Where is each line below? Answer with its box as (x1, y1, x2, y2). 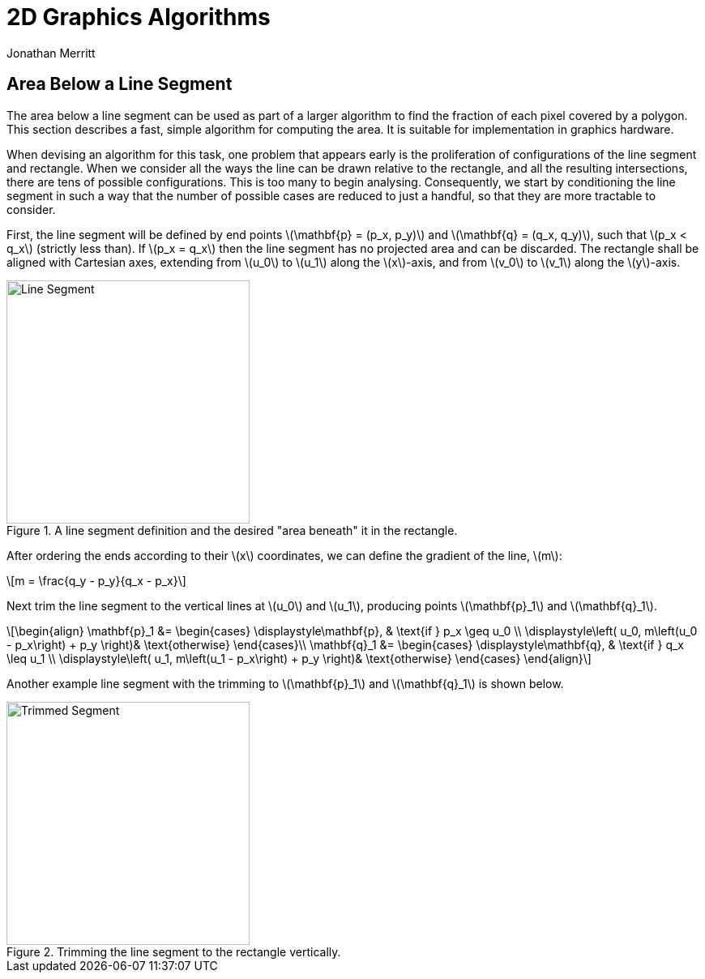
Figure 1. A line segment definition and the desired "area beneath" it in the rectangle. (6, 523, 458, 537)
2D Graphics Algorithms (6, 3, 271, 31)
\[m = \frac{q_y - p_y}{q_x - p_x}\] (6, 573, 186, 588)
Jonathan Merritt (6, 45, 96, 60)
